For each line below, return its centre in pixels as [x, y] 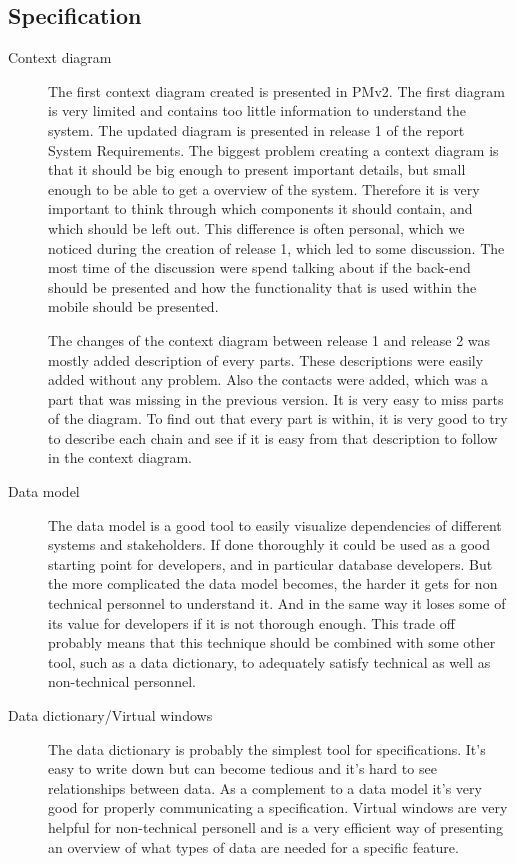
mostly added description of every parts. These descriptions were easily [266, 359]
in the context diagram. [120, 457]
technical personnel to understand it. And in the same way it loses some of [277, 603]
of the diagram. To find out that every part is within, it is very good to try [278, 418]
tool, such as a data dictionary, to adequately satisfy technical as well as [269, 661]
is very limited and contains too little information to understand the [257, 110]
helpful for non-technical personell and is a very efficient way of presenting [275, 826]
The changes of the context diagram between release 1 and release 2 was [269, 339]
